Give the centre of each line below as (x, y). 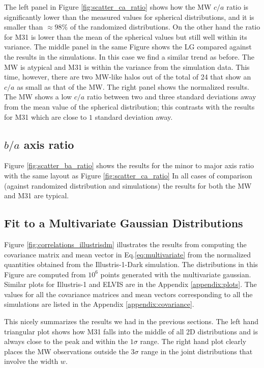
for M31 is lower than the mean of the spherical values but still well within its (126, 36)
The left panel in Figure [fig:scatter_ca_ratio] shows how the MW (108, 7)
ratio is (238, 7)
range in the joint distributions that (197, 351)
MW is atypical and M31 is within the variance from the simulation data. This (127, 67)
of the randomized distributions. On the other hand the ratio (165, 27)
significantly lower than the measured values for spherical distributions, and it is (129, 17)
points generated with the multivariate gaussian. (176, 274)
